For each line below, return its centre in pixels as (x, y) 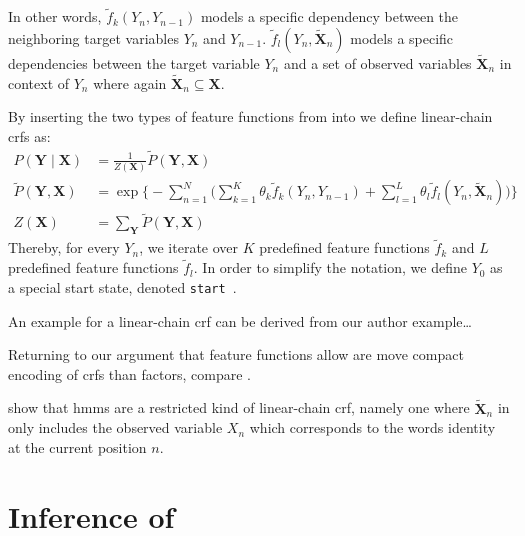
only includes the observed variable (115, 427)
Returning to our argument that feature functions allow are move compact (236, 354)
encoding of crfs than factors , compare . (129, 373)
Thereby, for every (64, 247)
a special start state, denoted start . (122, 286)
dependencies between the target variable (134, 63)
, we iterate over (189, 247)
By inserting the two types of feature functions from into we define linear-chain (250, 116)
